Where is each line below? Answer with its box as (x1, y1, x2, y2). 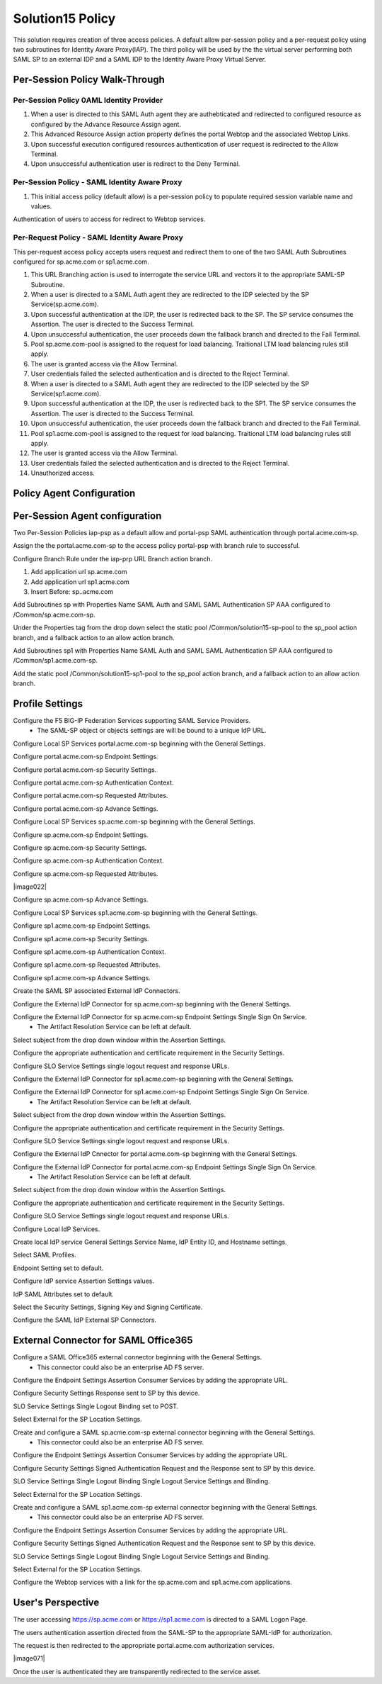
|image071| (13, 1654, 45, 1663)
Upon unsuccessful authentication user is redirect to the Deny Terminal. (30, 159, 241, 168)
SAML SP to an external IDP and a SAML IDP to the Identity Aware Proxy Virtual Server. (13, 55, 267, 64)
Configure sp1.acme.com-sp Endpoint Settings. (13, 921, 151, 930)
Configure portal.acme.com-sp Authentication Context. (13, 778, 174, 787)
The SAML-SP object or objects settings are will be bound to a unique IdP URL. (37, 726, 267, 735)
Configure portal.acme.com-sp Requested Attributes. (13, 791, 168, 800)
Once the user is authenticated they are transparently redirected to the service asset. (13, 1667, 262, 1675)
